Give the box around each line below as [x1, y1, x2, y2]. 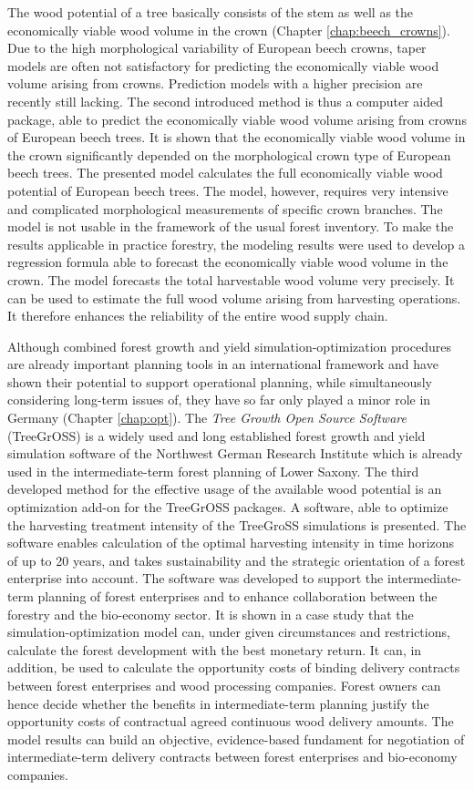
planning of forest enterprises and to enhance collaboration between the [37, 587, 438, 605]
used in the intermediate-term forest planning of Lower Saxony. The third [7, 461, 419, 480]
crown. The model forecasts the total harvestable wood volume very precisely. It [7, 270, 455, 289]
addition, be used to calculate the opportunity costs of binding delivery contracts [7, 658, 460, 677]
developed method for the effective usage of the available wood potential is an [7, 479, 442, 498]
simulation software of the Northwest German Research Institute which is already [7, 444, 463, 463]
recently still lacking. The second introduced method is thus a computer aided [7, 91, 443, 110]
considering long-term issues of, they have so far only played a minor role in [7, 390, 431, 409]
